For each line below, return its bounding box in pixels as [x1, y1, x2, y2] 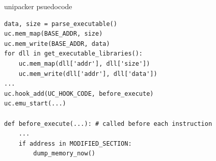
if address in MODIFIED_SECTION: [18, 140, 132, 147]
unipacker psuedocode [4, 1, 72, 11]
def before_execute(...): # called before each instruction [4, 120, 212, 127]
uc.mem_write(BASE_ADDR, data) [4, 40, 110, 47]
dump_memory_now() [33, 150, 95, 157]
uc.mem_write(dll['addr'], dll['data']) [18, 70, 157, 77]
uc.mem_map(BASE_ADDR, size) [4, 30, 103, 38]
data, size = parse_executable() [4, 20, 117, 28]
